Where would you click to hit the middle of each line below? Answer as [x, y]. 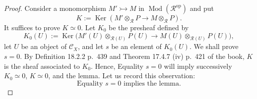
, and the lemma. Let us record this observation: [122, 75]
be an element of [136, 46]
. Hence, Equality [117, 66]
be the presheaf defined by [149, 27]
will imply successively [198, 66]
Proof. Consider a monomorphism [55, 8]
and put [202, 8]
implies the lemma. [152, 83]
